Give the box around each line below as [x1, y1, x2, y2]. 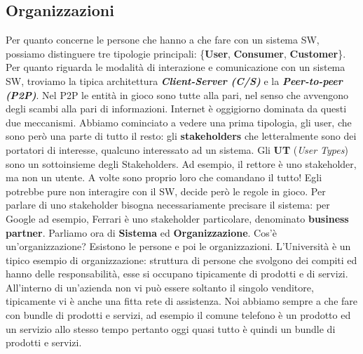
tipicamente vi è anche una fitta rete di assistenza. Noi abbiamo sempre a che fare [6, 294, 358, 308]
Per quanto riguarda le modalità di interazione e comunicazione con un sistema [6, 60, 345, 74]
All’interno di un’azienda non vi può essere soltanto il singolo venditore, [6, 280, 314, 294]
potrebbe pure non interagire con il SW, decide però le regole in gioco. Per [6, 183, 326, 198]
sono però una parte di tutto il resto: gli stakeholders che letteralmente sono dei [6, 129, 357, 143]
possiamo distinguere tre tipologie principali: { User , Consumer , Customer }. [6, 46, 346, 60]
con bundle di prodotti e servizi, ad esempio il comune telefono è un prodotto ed [6, 308, 351, 322]
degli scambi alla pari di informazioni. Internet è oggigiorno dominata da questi [6, 101, 347, 116]
